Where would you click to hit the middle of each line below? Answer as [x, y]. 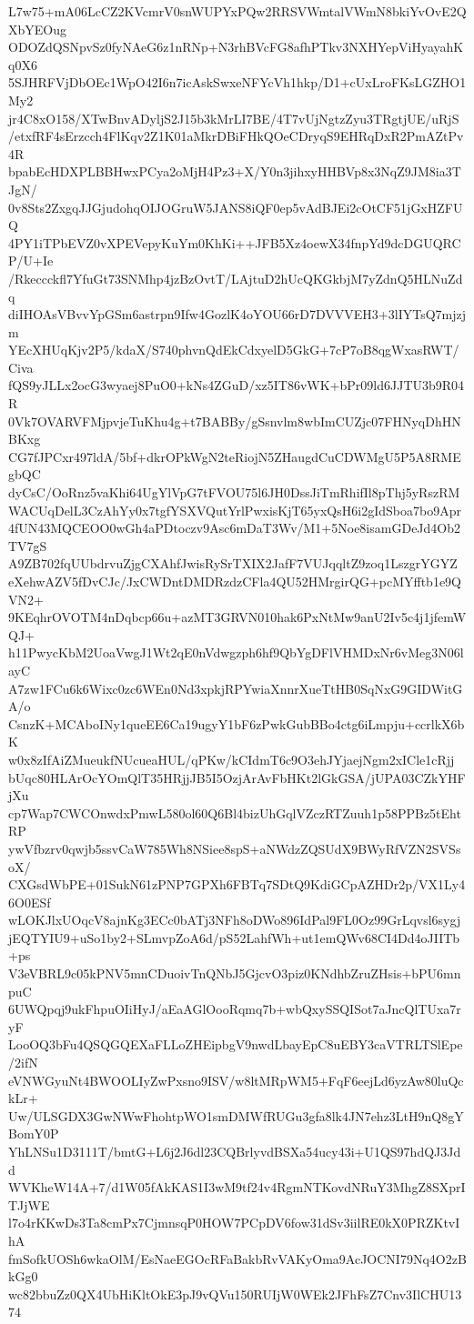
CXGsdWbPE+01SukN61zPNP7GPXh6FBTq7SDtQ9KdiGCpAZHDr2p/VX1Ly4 [237, 884]
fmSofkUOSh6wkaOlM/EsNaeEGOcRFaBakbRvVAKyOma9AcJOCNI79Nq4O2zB [237, 1258]
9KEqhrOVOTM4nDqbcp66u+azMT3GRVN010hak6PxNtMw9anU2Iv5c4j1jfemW [237, 617]
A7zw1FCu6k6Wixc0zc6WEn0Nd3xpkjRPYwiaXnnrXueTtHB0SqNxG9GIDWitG [236, 688]
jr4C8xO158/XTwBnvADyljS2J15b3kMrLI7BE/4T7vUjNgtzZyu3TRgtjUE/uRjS [234, 118]
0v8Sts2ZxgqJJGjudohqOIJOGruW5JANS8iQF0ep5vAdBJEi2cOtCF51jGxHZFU [236, 207]
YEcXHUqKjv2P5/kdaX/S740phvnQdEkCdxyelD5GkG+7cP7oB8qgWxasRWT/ [234, 350]
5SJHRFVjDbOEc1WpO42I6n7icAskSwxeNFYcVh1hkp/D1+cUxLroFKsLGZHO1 [237, 82]
